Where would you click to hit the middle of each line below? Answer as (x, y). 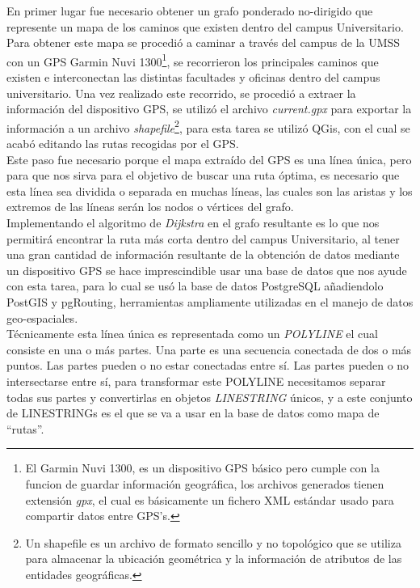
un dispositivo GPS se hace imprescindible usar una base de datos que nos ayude (207, 270)
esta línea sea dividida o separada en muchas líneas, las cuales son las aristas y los (210, 190)
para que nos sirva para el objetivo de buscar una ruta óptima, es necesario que (203, 175)
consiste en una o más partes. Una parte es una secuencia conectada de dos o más (209, 349)
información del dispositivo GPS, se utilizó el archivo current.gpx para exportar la (209, 109)
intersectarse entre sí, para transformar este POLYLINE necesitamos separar (196, 381)
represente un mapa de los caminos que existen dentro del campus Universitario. (205, 26)
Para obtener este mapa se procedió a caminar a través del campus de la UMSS (204, 42)
